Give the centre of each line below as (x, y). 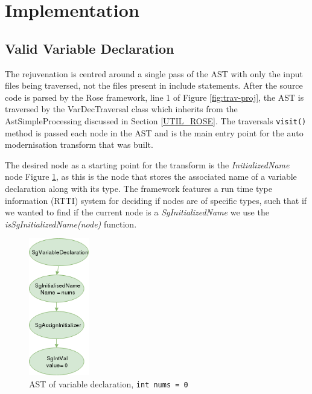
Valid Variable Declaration (90, 48)
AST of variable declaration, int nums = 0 (109, 383)
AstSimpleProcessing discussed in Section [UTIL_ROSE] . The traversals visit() (156, 120)
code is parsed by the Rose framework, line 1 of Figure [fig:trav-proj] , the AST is (154, 97)
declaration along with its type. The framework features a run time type (138, 188)
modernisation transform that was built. (79, 145)
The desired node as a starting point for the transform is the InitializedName (147, 164)
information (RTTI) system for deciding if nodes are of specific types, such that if (156, 200)
